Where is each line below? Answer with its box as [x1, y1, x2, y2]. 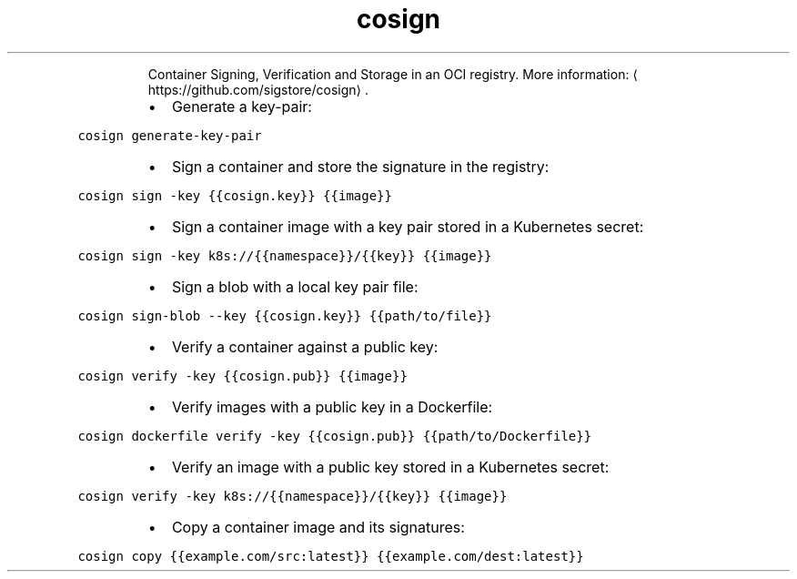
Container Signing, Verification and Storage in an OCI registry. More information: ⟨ [147, 66, 638, 82]
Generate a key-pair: [171, 96, 312, 116]
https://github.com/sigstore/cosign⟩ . [147, 81, 369, 97]
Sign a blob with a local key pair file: [171, 277, 419, 296]
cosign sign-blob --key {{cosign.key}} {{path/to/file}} [77, 308, 492, 323]
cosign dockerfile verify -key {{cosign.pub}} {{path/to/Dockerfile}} [77, 428, 592, 443]
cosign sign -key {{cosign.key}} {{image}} [77, 188, 392, 203]
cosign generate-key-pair [77, 127, 262, 143]
